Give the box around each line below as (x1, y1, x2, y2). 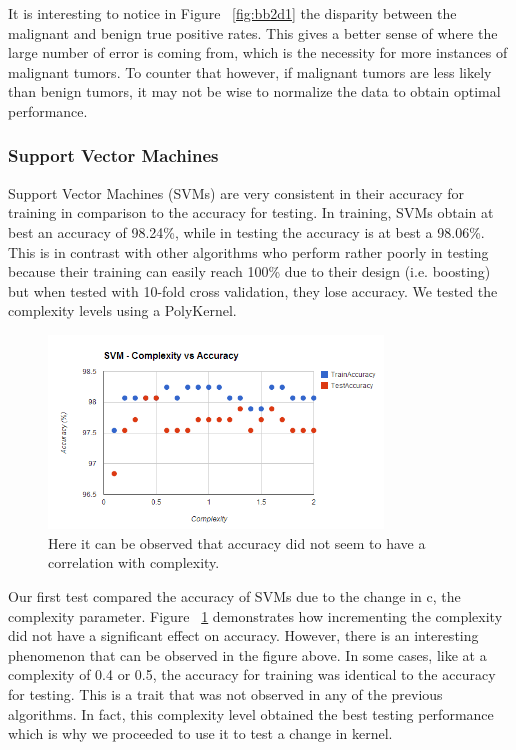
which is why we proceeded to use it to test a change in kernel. (8, 723, 393, 744)
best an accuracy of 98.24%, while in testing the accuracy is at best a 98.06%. (8, 221, 485, 242)
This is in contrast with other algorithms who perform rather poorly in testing (8, 241, 489, 262)
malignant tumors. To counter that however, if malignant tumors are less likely (8, 61, 492, 82)
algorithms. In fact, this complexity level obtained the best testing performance (8, 703, 494, 724)
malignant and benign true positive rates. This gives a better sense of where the (8, 22, 498, 43)
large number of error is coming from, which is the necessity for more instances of (8, 42, 508, 63)
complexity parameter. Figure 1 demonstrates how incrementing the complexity (8, 605, 503, 626)
